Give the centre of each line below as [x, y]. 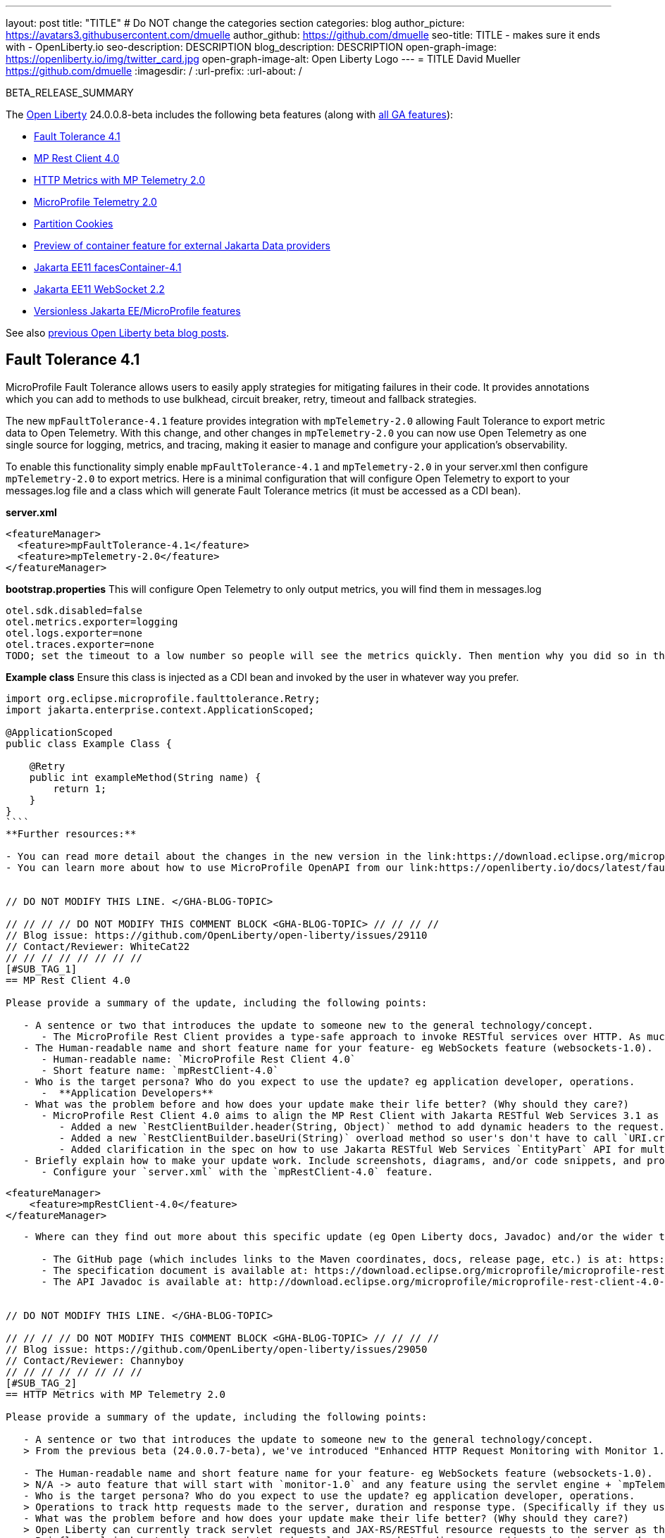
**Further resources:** [71, 833]
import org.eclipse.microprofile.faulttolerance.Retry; [163, 698]
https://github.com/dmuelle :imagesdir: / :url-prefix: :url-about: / [154, 71]
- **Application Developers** [128, 1093]
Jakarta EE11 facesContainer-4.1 [108, 267]
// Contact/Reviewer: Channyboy [95, 1360]
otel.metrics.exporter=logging [92, 621]
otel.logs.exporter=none [74, 633]
